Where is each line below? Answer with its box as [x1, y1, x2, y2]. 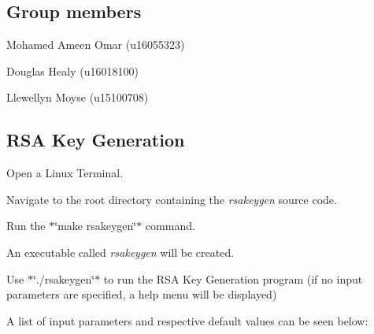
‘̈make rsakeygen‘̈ [54, 217, 137, 234]
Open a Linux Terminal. [6, 165, 124, 181]
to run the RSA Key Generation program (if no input [103, 270, 363, 287]
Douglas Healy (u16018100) [6, 62, 139, 79]
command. [145, 217, 195, 234]
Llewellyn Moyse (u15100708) [6, 89, 149, 106]
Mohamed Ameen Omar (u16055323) [6, 36, 185, 53]
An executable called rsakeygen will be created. [6, 243, 235, 260]
